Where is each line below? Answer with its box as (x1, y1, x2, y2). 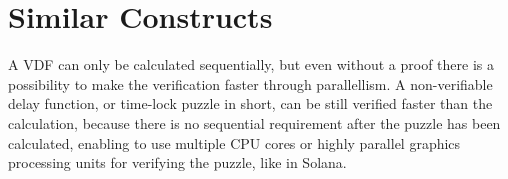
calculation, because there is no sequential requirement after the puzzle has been (8, 112, 501, 133)
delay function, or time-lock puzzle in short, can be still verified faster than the (8, 93, 493, 114)
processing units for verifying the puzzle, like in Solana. (8, 152, 347, 173)
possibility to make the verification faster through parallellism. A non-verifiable (8, 73, 493, 94)
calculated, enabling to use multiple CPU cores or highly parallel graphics (8, 132, 461, 153)
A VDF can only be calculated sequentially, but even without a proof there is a (8, 54, 494, 75)
